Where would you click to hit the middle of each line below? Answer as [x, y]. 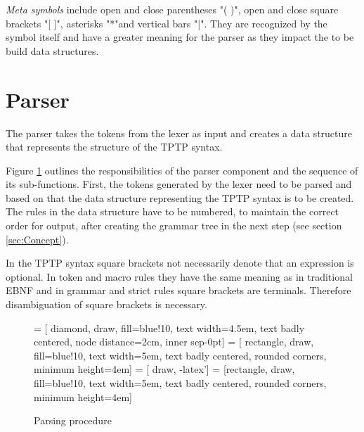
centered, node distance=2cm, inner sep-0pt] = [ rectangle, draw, [174, 342]
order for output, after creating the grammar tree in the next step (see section [174, 225]
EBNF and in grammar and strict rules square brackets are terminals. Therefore [178, 290]
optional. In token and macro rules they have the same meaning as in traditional [179, 276]
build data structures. [52, 50]
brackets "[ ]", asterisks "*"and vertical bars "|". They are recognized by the [167, 23]
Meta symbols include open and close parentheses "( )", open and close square [172, 9]
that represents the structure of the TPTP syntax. [114, 147]
